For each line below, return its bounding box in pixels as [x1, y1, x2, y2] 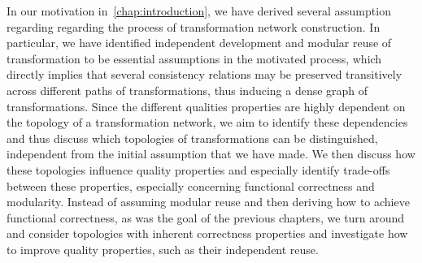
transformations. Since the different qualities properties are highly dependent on [7, 97, 406, 114]
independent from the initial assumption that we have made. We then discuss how [7, 145, 415, 162]
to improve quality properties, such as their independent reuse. [7, 240, 319, 257]
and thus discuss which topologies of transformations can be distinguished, [7, 129, 378, 146]
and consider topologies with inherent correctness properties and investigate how [7, 225, 408, 242]
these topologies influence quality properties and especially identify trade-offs [7, 161, 390, 178]
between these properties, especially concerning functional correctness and [7, 177, 375, 194]
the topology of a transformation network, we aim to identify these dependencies [7, 114, 408, 131]
